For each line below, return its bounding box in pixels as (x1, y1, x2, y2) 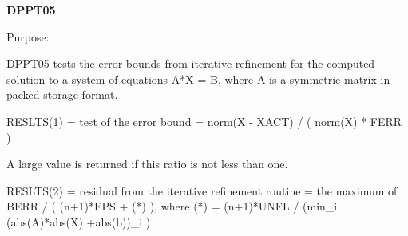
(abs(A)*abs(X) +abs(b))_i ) (6, 213, 151, 230)
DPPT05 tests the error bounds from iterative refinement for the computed (6, 55, 375, 72)
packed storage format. (6, 86, 118, 103)
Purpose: (6, 28, 50, 45)
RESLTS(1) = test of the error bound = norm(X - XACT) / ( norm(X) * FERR (6, 112, 402, 129)
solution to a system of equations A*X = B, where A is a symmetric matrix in (6, 70, 390, 87)
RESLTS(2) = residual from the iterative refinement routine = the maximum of (6, 182, 398, 199)
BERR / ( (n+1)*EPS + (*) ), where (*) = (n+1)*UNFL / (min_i (6, 198, 338, 214)
